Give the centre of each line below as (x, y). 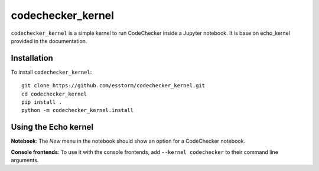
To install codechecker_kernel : (51, 72)
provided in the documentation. (49, 41)
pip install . (42, 102)
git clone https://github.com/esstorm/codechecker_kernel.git (113, 86)
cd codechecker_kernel (54, 94)
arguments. (25, 160)
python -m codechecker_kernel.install (78, 110)
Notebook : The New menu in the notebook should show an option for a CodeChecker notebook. (128, 141)
